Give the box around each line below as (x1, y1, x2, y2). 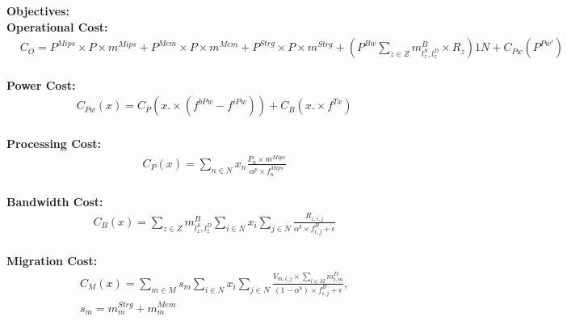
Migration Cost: (6, 252, 98, 269)
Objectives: (6, 2, 69, 19)
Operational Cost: (6, 18, 108, 35)
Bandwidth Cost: (6, 193, 103, 210)
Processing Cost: (6, 135, 101, 152)
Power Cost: (6, 76, 76, 93)
